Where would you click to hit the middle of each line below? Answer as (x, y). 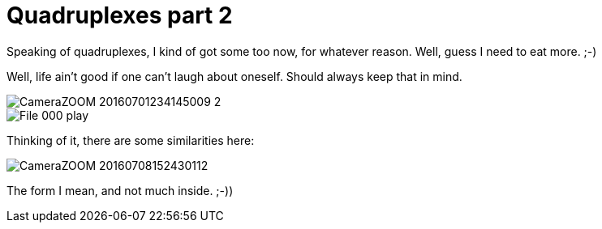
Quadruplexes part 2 (120, 15)
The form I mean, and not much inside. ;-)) (120, 190)
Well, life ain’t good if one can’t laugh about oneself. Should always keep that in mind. (234, 76)
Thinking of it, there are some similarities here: (131, 140)
